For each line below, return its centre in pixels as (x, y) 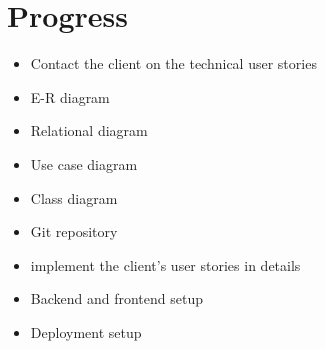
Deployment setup (86, 331)
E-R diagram (70, 96)
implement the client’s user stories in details (165, 264)
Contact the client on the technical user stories (173, 63)
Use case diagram (84, 163)
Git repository (74, 231)
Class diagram (74, 197)
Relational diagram (89, 130)
